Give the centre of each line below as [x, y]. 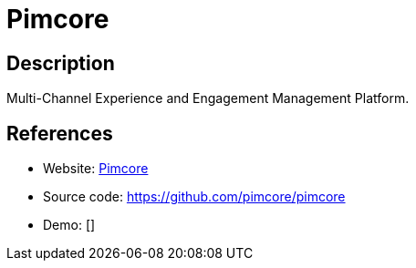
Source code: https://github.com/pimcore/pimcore [194, 197]
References [60, 133]
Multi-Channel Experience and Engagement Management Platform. [208, 98]
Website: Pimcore [96, 169]
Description [61, 63]
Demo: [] [69, 225]
